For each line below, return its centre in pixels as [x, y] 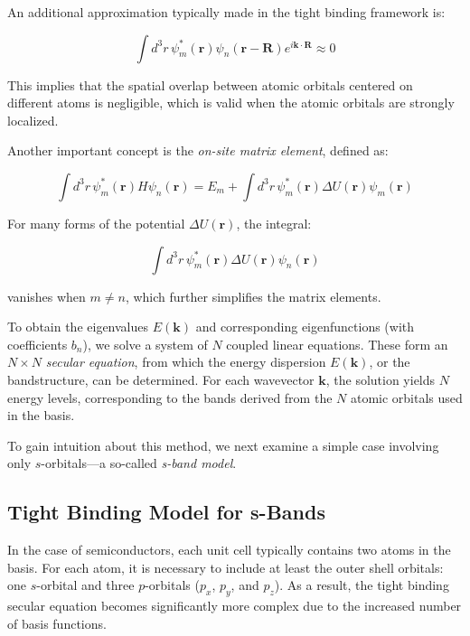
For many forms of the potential [96, 223]
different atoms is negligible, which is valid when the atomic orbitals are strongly [231, 103]
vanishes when [47, 296]
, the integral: [274, 223]
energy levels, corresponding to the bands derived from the [170, 397]
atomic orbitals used [406, 397]
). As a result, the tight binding [362, 585]
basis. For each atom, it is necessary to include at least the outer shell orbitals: [226, 567]
